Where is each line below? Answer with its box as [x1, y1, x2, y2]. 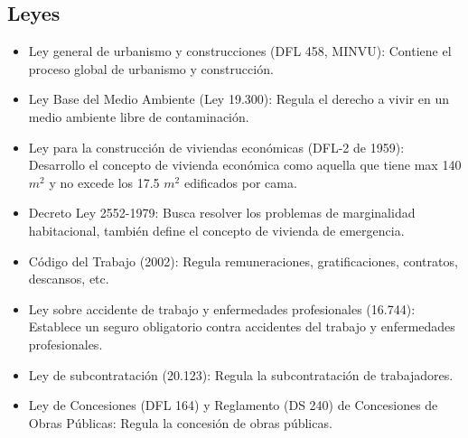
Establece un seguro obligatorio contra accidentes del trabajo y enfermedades [28, 317, 455, 336]
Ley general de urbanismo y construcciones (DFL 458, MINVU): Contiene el [28, 42, 452, 61]
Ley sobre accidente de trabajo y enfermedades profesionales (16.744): [28, 299, 416, 318]
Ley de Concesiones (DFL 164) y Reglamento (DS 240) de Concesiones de [28, 396, 438, 415]
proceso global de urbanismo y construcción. [28, 59, 274, 78]
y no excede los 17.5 [49, 172, 160, 191]
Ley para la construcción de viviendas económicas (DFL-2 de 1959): [28, 137, 405, 156]
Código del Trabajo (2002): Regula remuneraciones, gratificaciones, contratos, [28, 251, 458, 270]
